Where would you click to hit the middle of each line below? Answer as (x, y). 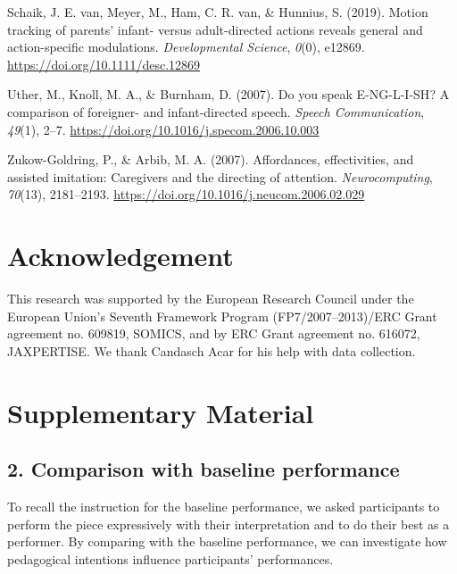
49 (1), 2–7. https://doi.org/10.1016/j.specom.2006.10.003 (163, 129)
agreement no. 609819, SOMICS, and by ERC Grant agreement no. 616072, (214, 333)
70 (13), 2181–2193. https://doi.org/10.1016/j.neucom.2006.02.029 (186, 194)
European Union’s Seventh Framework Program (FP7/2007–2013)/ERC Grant (222, 316)
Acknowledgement (120, 256)
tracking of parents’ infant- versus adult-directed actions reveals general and (215, 29)
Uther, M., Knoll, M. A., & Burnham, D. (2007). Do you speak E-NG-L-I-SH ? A (228, 94)
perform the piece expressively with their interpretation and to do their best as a (228, 524)
